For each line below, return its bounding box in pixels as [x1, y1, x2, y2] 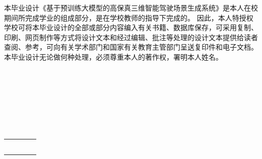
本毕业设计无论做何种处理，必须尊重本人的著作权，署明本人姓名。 [4, 51, 223, 62]
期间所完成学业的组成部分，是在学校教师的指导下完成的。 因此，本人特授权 [4, 12, 253, 23]
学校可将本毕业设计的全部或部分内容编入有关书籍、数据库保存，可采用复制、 [4, 22, 258, 33]
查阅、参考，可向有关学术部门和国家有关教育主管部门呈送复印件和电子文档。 [4, 42, 258, 52]
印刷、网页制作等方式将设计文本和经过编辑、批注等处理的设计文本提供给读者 [4, 32, 258, 42]
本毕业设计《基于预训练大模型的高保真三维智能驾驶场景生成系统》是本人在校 [4, 3, 258, 13]
